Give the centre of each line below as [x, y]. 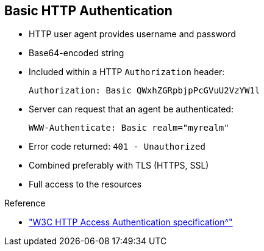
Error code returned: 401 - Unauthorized [117, 147]
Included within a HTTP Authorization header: [127, 72]
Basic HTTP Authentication [88, 11]
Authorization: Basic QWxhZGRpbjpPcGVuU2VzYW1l [144, 91]
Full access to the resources [85, 184]
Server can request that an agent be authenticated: [131, 109]
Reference [25, 203]
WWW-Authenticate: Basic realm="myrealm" [129, 128]
